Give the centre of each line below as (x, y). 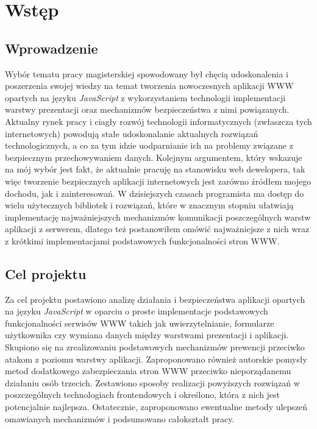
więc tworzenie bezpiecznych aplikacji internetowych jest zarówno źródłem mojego (158, 181)
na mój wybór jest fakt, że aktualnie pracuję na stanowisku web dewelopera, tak (155, 169)
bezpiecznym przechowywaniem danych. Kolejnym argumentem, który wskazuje (154, 157)
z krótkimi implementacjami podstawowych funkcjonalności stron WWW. (142, 240)
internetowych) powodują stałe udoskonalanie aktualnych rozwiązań (132, 133)
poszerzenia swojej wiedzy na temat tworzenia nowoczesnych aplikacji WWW (149, 86)
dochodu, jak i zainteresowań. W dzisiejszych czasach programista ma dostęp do (155, 193)
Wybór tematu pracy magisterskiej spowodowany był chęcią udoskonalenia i (147, 73)
